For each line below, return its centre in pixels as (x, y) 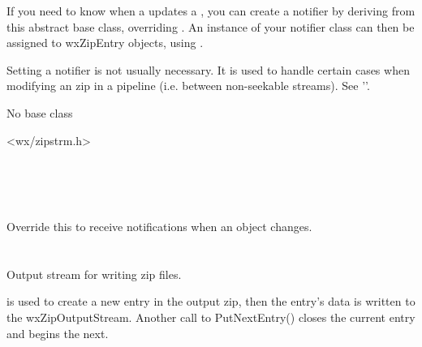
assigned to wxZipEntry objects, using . (105, 43)
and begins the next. (58, 333)
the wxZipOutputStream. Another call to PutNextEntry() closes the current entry (211, 317)
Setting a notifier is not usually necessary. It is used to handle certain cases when (208, 69)
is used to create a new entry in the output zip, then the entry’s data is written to (211, 301)
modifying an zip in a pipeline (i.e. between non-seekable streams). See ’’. (188, 86)
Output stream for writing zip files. (94, 274)
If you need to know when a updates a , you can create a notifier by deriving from (211, 11)
